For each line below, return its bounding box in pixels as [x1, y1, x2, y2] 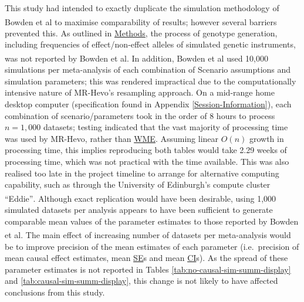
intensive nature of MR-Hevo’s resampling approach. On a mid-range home [5, 86, 275, 99]
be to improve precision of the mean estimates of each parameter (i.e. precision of [5, 240, 299, 252]
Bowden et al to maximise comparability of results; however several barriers [5, 15, 277, 28]
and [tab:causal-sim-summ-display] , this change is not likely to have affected [5, 274, 278, 287]
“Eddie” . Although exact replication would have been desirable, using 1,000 [5, 192, 276, 204]
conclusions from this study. [5, 286, 105, 298]
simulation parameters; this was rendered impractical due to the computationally [5, 74, 296, 87]
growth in [249, 132, 284, 144]
